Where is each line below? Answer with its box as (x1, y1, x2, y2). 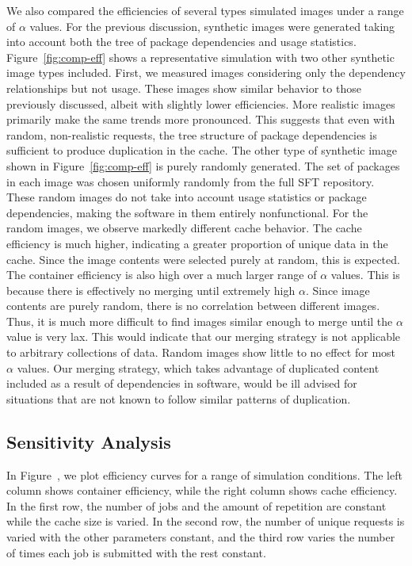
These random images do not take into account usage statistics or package (6, 189, 367, 205)
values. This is (330, 266, 400, 283)
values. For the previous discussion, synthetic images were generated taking (29, 17, 395, 34)
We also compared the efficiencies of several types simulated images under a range (6, 2, 404, 18)
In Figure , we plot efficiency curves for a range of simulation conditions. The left (6, 466, 402, 483)
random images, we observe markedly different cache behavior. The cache (6, 220, 362, 236)
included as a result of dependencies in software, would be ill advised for (6, 375, 357, 392)
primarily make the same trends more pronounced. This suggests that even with (6, 111, 395, 128)
